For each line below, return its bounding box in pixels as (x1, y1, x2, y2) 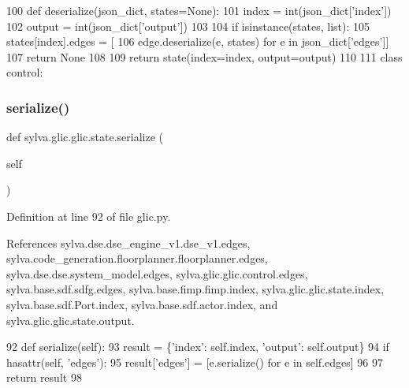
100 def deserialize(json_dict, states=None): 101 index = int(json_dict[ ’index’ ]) (6, 2, 392, 18)
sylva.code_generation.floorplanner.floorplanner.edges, (6, 250, 268, 267)
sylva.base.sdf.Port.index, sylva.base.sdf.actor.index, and (6, 296, 278, 312)
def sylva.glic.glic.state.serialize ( (6, 129, 163, 145)
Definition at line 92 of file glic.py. (6, 207, 171, 224)
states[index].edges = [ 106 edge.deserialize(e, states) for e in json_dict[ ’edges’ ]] (6, 33, 389, 50)
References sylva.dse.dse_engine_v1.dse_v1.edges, (6, 234, 251, 251)
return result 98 (6, 369, 82, 386)
